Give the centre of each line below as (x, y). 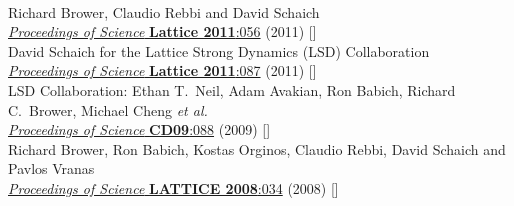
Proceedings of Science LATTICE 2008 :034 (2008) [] (173, 187)
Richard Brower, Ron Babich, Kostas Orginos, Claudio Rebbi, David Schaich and (257, 148)
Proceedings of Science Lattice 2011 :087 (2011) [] (162, 70)
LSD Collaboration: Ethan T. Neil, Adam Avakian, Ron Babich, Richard (232, 89)
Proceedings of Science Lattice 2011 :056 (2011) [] (162, 31)
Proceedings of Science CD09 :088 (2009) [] (139, 129)
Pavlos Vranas (51, 168)
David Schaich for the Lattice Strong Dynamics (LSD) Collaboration (219, 50)
